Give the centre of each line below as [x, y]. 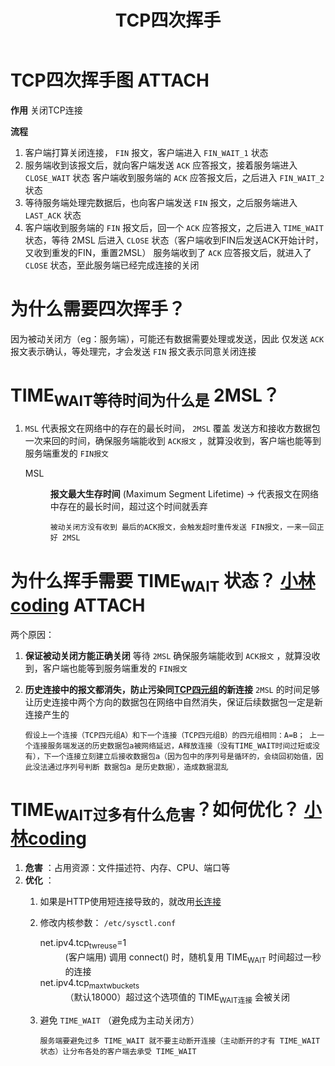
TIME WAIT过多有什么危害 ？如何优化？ [155, 812]
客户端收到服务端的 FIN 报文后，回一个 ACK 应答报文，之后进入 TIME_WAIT [174, 227]
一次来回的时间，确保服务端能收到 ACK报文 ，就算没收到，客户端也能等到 [173, 441]
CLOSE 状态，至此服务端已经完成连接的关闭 [112, 265]
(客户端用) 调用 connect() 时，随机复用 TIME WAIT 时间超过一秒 [193, 958]
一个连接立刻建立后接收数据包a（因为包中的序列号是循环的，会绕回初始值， [184, 756]
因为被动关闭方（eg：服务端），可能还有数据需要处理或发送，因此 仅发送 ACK [167, 338]
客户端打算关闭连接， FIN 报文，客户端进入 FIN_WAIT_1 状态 [146, 152]
